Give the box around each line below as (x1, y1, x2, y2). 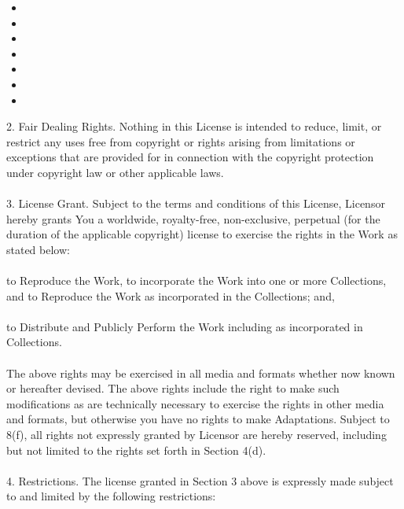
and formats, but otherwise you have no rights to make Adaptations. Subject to (6, 411, 390, 427)
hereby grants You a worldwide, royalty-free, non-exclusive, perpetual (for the (6, 210, 380, 227)
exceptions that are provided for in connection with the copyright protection (6, 149, 374, 165)
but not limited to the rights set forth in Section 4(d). (6, 441, 266, 458)
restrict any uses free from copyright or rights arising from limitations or (6, 133, 355, 149)
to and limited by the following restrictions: (6, 488, 216, 504)
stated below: (6, 241, 70, 257)
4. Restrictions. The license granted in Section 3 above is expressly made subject (6, 472, 394, 489)
